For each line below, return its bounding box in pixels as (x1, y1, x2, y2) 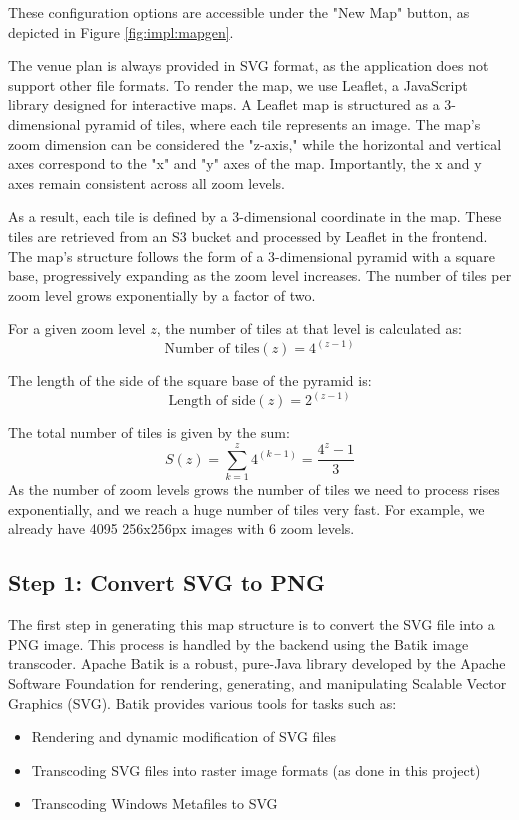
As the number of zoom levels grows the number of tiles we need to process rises (8, 479, 500, 500)
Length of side (168, 394, 256, 409)
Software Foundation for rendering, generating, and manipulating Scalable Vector (8, 673, 507, 694)
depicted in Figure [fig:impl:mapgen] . (8, 21, 234, 42)
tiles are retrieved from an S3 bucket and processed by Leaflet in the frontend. (8, 225, 488, 246)
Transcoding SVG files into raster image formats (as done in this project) (31, 759, 481, 780)
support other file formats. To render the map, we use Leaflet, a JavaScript (8, 74, 468, 95)
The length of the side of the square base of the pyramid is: (8, 370, 372, 391)
